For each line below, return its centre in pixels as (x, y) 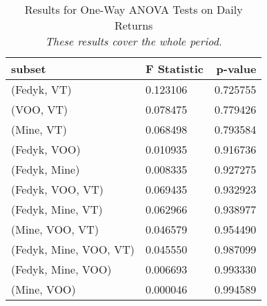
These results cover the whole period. (133, 41)
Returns (133, 25)
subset (29, 69)
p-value (236, 69)
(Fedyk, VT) (41, 89)
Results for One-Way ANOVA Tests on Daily (133, 9)
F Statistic (174, 69)
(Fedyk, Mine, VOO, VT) (73, 249)
